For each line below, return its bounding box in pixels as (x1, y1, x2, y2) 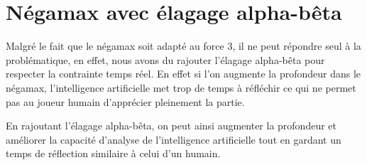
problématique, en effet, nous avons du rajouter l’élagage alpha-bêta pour (6, 52, 325, 67)
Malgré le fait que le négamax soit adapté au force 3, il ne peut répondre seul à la (6, 38, 361, 53)
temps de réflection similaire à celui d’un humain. (6, 146, 221, 161)
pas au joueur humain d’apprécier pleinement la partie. (6, 94, 245, 109)
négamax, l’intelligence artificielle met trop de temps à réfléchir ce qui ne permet (6, 80, 356, 95)
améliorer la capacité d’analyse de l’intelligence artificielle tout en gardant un (6, 132, 341, 147)
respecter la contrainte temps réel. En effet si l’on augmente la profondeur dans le (6, 66, 361, 81)
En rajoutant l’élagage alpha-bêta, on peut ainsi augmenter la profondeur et (6, 118, 336, 133)
